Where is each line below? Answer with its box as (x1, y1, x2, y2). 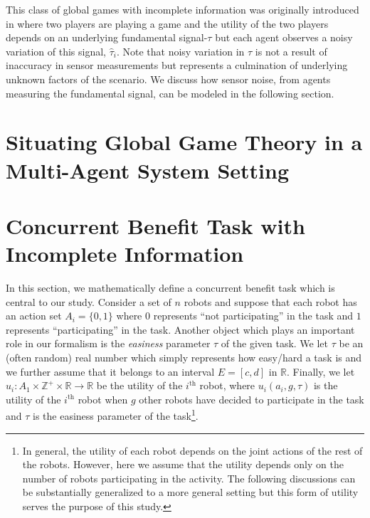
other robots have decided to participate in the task (139, 391, 364, 406)
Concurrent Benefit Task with (6, 211, 305, 240)
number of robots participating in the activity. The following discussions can (22, 470, 356, 485)
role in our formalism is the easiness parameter (6, 336, 211, 351)
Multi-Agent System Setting (6, 155, 290, 184)
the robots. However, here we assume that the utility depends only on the (22, 457, 344, 472)
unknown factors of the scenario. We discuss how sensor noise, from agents (6, 71, 331, 86)
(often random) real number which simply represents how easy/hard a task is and (6, 350, 362, 364)
